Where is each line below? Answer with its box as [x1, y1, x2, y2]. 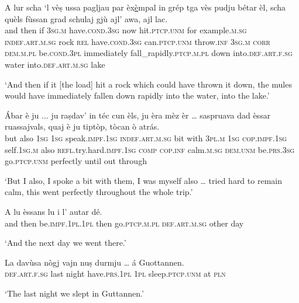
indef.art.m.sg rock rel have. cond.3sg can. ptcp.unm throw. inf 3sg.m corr [5, 35, 270, 47]
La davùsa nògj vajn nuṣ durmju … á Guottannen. [5, 256, 184, 268]
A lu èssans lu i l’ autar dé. [5, 205, 102, 217]
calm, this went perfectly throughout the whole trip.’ [5, 186, 193, 198]
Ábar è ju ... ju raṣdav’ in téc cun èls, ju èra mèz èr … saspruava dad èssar [5, 109, 271, 121]
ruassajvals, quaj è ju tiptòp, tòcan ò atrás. [5, 120, 160, 133]
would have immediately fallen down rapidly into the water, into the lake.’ [5, 89, 270, 102]
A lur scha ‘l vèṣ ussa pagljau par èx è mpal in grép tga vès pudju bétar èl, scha [5, 1, 286, 13]
